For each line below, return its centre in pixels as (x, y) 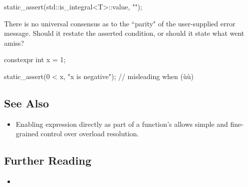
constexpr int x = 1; (35, 59)
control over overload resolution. (90, 134)
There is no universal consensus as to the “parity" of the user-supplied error (120, 23)
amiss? (14, 43)
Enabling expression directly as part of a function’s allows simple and (122, 124)
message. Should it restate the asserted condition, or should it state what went (124, 33)
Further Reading (48, 160)
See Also (27, 103)
